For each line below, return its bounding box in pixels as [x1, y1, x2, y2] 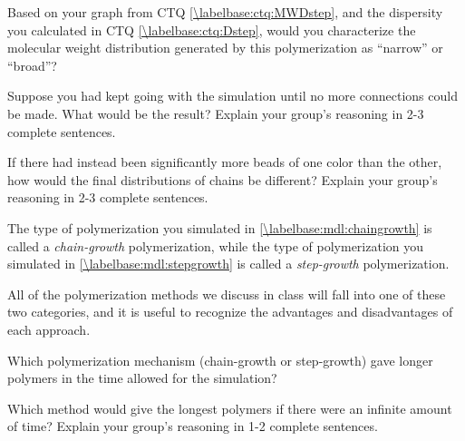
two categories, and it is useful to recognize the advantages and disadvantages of [7, 302, 453, 321]
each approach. [7, 319, 91, 338]
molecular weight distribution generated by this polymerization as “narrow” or [7, 38, 443, 57]
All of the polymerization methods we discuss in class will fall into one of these [7, 284, 446, 303]
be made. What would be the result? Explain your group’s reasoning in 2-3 [7, 103, 424, 122]
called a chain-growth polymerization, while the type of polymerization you [7, 236, 424, 255]
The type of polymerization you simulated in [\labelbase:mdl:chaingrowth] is [7, 218, 432, 237]
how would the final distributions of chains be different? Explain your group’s [7, 170, 438, 189]
